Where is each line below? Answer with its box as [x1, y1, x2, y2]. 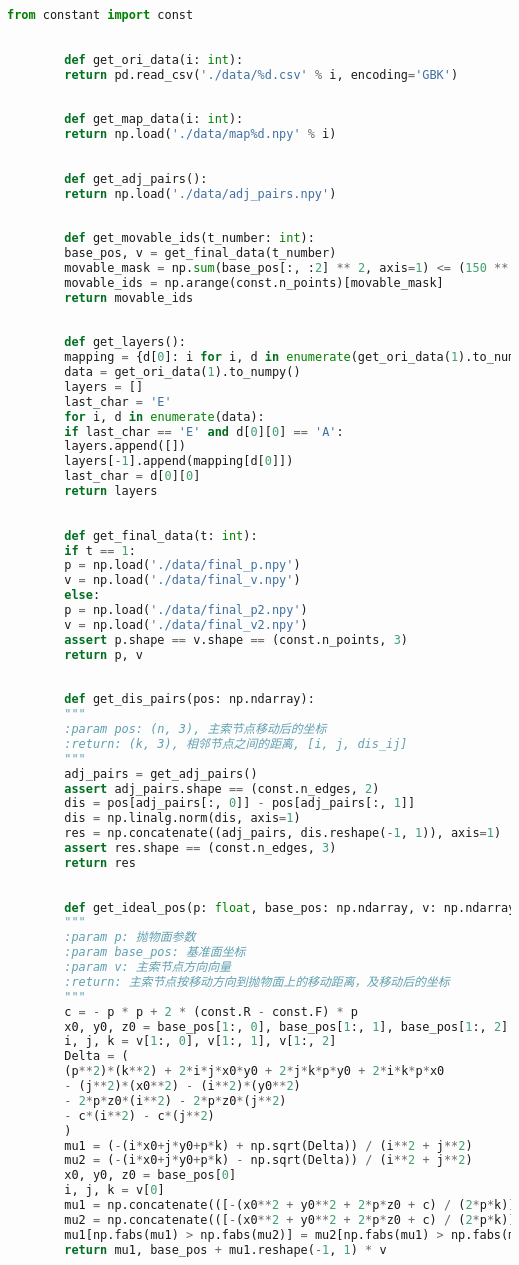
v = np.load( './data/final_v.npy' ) [64, 573, 301, 588]
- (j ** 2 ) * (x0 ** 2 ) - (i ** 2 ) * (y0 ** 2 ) [64, 1079, 301, 1093]
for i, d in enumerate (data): [64, 409, 265, 424]
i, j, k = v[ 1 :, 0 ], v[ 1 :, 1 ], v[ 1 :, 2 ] [64, 1034, 337, 1049]
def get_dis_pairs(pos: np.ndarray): [64, 692, 315, 707]
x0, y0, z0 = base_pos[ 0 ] [64, 1168, 237, 1183]
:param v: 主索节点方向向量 [64, 960, 231, 974]
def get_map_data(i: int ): [64, 112, 244, 127]
